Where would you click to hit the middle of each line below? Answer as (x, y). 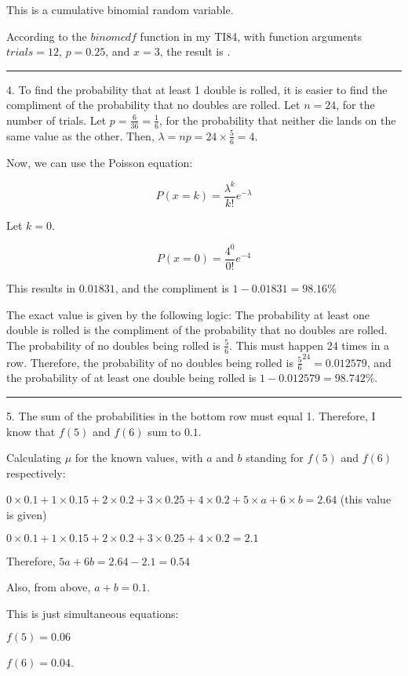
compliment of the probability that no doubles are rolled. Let (153, 105)
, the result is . (195, 51)
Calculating (34, 458)
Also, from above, (49, 587)
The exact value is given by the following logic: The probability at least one (188, 314)
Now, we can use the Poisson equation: (100, 162)
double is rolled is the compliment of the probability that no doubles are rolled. (197, 330)
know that (31, 431)
